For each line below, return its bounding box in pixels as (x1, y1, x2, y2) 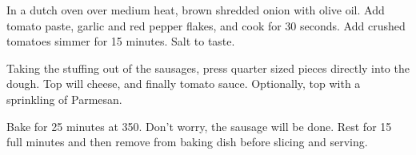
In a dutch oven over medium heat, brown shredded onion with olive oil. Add (6, 2, 385, 18)
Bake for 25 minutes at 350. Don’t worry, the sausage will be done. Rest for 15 (6, 117, 392, 134)
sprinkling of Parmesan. (6, 90, 122, 107)
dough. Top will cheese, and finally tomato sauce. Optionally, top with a (6, 75, 361, 92)
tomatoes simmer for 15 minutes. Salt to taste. (6, 33, 235, 50)
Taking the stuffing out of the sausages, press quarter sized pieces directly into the (6, 59, 410, 76)
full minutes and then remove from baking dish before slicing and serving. (6, 133, 368, 150)
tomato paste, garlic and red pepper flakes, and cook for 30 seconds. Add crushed (6, 17, 406, 34)
